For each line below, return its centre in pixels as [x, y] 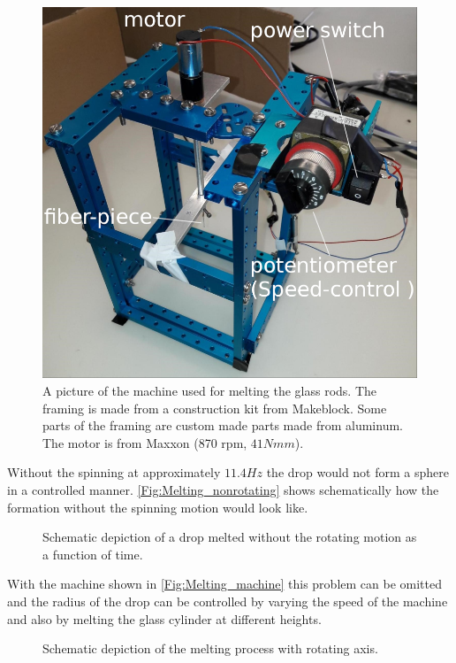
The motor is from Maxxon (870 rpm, [145, 442]
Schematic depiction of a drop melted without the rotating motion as [230, 537]
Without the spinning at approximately [114, 472]
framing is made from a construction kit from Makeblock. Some [215, 408]
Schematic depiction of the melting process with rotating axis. [210, 648]
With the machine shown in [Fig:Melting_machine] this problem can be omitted [224, 584]
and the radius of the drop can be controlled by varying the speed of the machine [228, 601]
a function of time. [93, 554]
